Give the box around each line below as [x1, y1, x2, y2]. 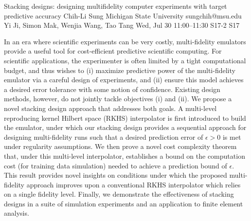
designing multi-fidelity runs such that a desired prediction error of [4, 131, 203, 142]
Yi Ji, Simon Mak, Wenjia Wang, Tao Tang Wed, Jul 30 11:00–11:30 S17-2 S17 [4, 20, 240, 30]
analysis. [4, 208, 29, 218]
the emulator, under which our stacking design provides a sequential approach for [4, 122, 247, 132]
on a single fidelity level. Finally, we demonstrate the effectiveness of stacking [4, 189, 234, 199]
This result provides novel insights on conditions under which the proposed [4, 170, 227, 180]
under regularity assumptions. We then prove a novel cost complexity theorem [4, 141, 237, 151]
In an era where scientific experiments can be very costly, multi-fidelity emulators [4, 36, 246, 46]
